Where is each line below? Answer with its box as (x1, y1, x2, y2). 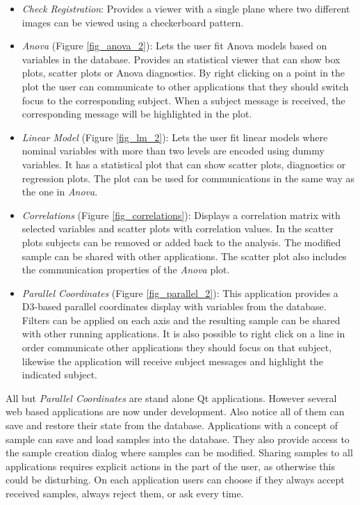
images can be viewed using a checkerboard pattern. (22, 15, 244, 29)
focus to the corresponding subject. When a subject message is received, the (22, 93, 345, 107)
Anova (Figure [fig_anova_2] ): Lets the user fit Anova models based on (22, 38, 327, 53)
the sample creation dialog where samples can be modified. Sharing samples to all (6, 445, 353, 460)
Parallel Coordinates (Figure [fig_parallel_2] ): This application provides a (22, 285, 338, 300)
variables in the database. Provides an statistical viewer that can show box (22, 51, 341, 66)
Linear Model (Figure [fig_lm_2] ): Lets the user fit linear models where (22, 129, 328, 144)
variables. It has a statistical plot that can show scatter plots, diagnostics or (22, 157, 346, 171)
